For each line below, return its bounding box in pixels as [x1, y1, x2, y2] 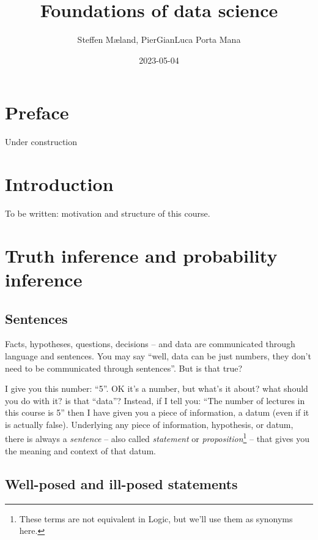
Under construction [5, 135, 78, 148]
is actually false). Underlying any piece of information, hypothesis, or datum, [5, 418, 294, 430]
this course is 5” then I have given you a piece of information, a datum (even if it [5, 406, 309, 419]
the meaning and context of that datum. [5, 444, 156, 457]
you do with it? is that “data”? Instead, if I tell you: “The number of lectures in [5, 394, 305, 407]
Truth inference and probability [5, 242, 278, 268]
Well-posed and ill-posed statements [5, 474, 238, 493]
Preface [5, 100, 69, 125]
